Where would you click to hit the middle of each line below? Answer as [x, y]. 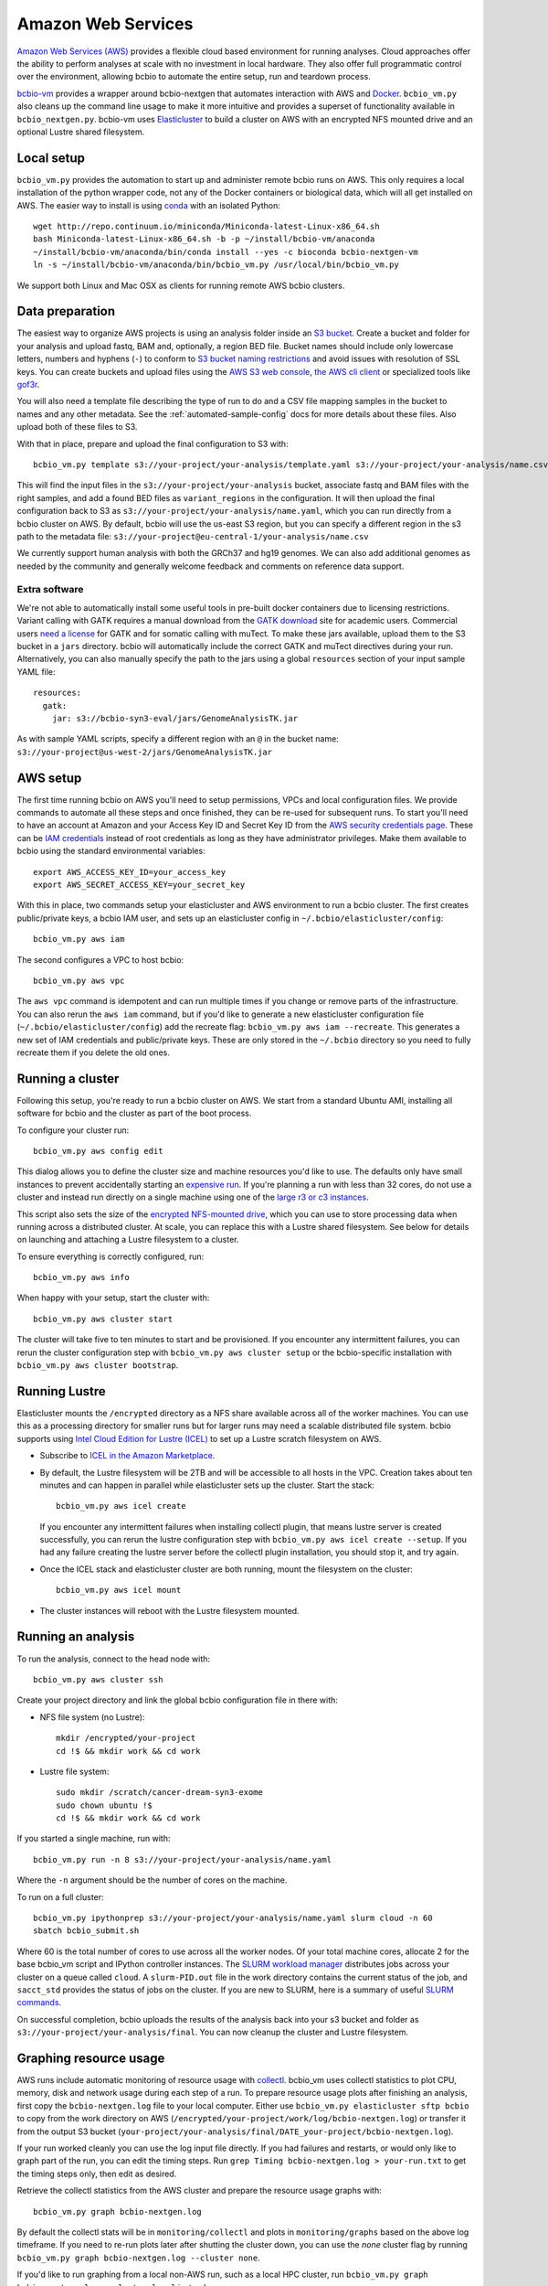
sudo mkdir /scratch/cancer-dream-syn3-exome [160, 1793]
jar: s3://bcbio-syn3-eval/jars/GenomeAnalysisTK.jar [175, 718]
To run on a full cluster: [60, 1896]
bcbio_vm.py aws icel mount [119, 1590]
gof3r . [28, 385]
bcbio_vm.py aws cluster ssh [98, 1679]
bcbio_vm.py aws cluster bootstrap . [98, 1365]
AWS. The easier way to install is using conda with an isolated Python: [148, 205]
